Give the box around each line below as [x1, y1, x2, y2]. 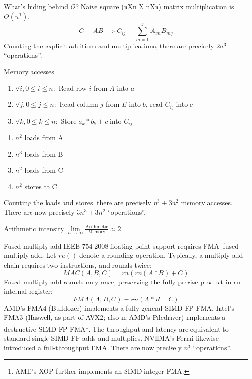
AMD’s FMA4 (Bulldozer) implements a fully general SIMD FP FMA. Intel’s [4, 302, 234, 313]
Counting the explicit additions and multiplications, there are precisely [4, 40, 214, 50]
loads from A [24, 132, 63, 142]
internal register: [4, 286, 53, 296]
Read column [59, 99, 98, 109]
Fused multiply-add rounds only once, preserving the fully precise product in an [4, 276, 241, 286]
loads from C [24, 165, 63, 175]
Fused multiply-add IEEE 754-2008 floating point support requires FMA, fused [4, 240, 239, 251]
